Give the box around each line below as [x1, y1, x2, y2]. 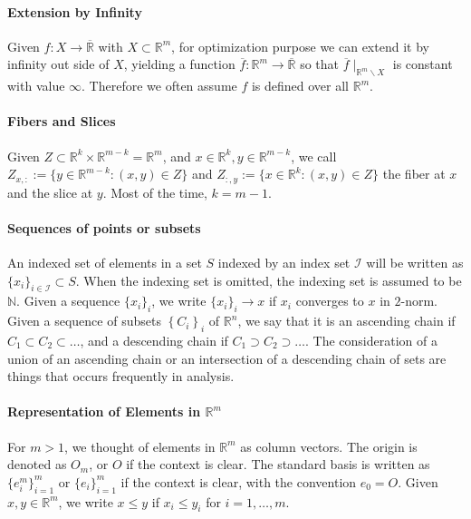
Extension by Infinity [7, 2, 142, 21]
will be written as [366, 253, 464, 272]
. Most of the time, [102, 182, 207, 201]
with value [7, 76, 65, 95]
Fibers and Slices [7, 112, 116, 131]
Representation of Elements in [7, 402, 201, 421]
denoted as [7, 455, 67, 474]
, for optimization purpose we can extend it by [171, 36, 429, 55]
